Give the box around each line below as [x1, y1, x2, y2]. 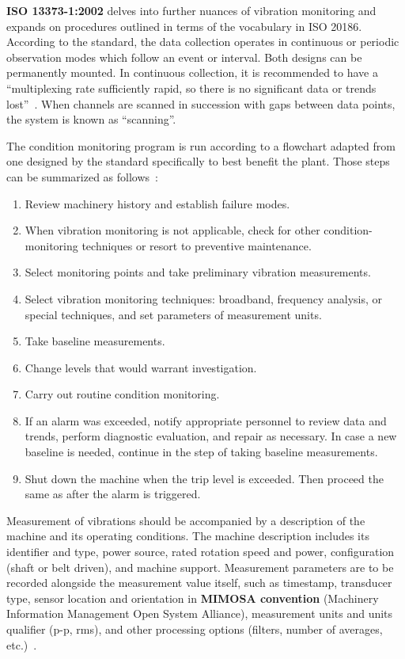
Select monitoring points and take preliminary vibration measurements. [25, 264, 371, 280]
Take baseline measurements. [25, 333, 165, 349]
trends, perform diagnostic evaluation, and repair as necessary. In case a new [25, 428, 397, 444]
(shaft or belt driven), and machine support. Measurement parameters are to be [6, 558, 394, 575]
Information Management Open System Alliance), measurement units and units [6, 605, 393, 622]
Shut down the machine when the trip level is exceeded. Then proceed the [25, 470, 384, 486]
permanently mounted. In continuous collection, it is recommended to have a [6, 64, 378, 81]
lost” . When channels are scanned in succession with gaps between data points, [6, 95, 396, 112]
